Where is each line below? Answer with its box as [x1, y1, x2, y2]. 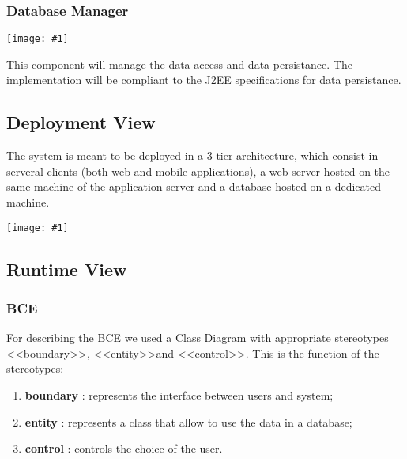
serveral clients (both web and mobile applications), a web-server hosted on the [6, 162, 390, 179]
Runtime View [6, 256, 127, 281]
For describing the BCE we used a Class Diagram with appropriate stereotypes [6, 329, 389, 346]
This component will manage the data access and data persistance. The [6, 55, 352, 72]
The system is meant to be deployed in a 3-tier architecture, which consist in [6, 147, 379, 164]
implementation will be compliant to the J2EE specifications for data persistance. [6, 71, 401, 88]
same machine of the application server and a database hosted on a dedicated [6, 178, 382, 195]
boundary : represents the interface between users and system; [24, 387, 334, 404]
